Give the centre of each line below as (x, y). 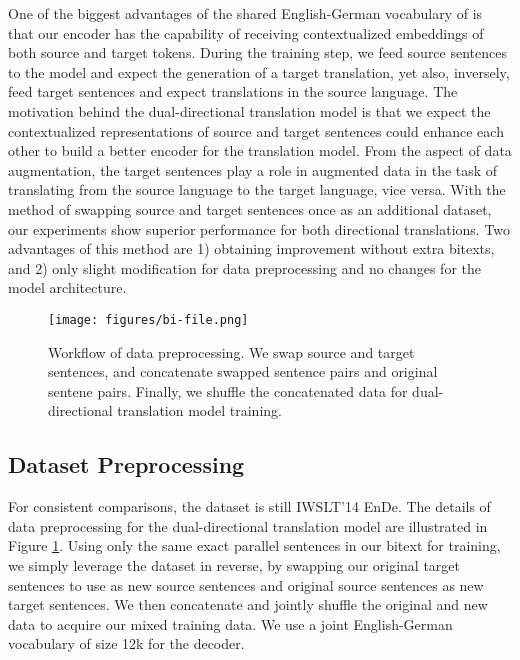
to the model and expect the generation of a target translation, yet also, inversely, (259, 71)
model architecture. (67, 287)
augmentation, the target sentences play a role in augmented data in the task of (253, 169)
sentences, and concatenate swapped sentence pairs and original (243, 371)
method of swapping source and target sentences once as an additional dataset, (250, 208)
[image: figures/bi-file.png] (148, 319)
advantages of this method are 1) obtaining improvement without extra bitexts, (251, 248)
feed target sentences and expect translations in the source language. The (233, 91)
